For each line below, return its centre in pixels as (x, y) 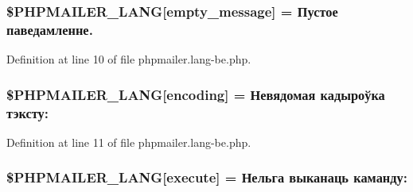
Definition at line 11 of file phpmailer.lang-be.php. (129, 142)
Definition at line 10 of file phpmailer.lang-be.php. (129, 59)
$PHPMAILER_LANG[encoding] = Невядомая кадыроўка (196, 94)
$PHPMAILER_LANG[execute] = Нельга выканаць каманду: (207, 177)
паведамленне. (50, 29)
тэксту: (28, 112)
